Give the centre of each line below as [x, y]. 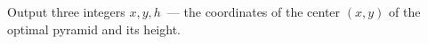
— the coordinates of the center [254, 11]
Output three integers [66, 11]
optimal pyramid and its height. [94, 29]
